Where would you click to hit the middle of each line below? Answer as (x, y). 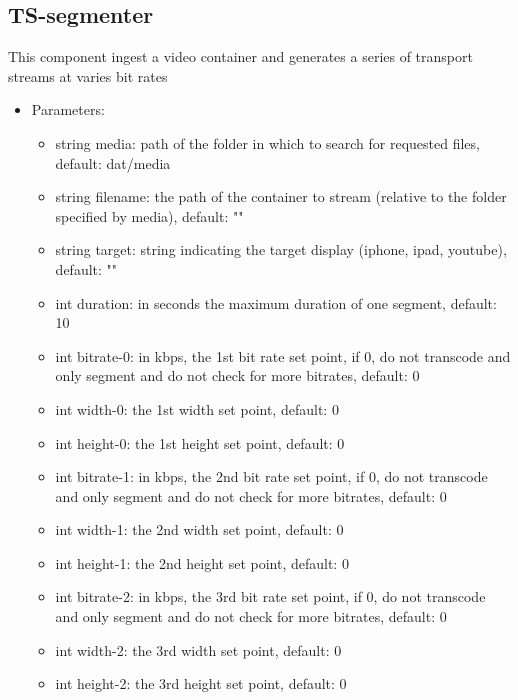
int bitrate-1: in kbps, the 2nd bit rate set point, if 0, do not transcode (271, 476)
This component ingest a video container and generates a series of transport (240, 56)
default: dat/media (113, 162)
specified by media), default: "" (149, 215)
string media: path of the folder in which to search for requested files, (267, 142)
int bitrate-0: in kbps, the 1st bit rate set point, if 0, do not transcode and (283, 355)
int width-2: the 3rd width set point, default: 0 (198, 649)
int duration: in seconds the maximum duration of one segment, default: (276, 302)
